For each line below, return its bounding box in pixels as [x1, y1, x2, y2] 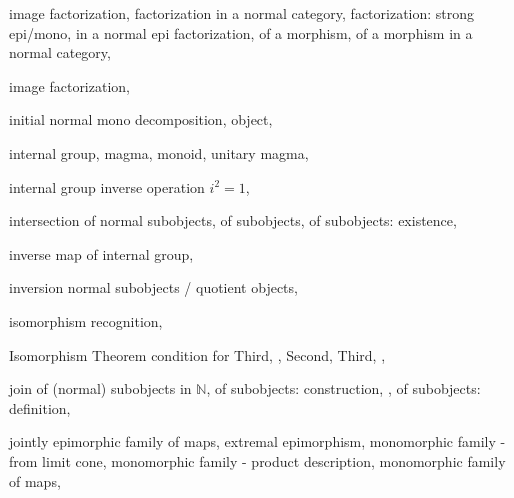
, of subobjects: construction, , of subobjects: [206, 378, 481, 399]
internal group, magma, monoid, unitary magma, [9, 142, 309, 163]
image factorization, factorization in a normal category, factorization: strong [9, 3, 475, 23]
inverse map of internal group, [9, 243, 194, 264]
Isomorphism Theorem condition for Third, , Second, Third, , [9, 344, 386, 365]
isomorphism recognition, [9, 310, 163, 331]
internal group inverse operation [9, 176, 205, 197]
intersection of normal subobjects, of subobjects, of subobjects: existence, [9, 210, 457, 231]
